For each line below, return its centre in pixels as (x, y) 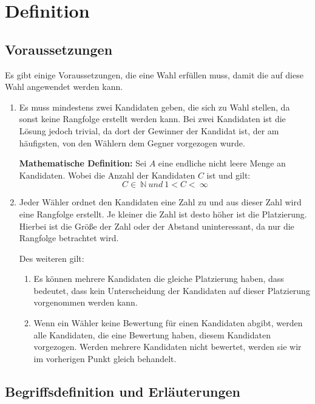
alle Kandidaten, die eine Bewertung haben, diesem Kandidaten (152, 334)
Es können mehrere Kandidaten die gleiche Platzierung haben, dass (159, 279)
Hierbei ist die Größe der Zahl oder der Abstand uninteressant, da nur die (157, 226)
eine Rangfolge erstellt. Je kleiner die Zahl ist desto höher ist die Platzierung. (163, 214)
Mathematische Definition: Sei (83, 163)
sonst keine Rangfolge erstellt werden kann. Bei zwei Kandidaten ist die (152, 119)
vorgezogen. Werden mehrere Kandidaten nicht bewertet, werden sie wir (168, 347)
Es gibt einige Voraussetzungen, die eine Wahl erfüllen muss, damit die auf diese (154, 74)
